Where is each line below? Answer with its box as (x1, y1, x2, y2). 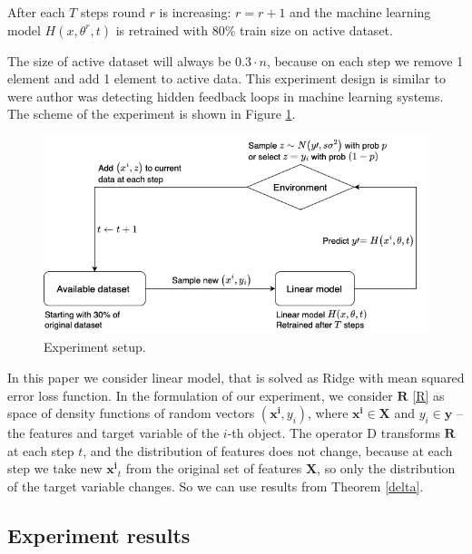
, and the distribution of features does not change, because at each (83, 441, 453, 460)
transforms (380, 423, 440, 442)
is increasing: (159, 3, 231, 21)
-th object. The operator (227, 423, 363, 442)
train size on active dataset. (239, 20, 393, 39)
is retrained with (115, 20, 208, 39)
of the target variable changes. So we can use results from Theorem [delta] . (7, 476, 424, 495)
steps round (80, 3, 145, 21)
